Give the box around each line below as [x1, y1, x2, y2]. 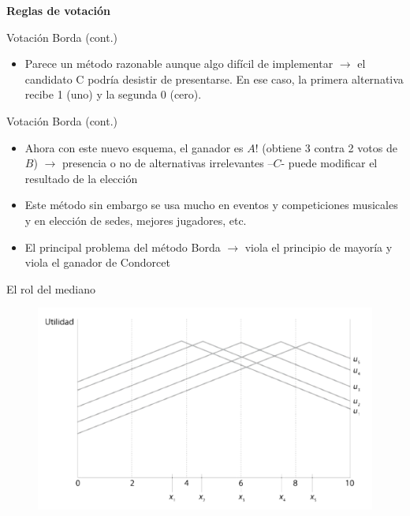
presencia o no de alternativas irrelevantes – [61, 155, 274, 171]
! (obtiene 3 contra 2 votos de [255, 139, 397, 155]
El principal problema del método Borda [24, 238, 221, 255]
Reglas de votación [6, 2, 111, 18]
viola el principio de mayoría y [244, 238, 393, 255]
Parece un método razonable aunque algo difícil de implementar [24, 55, 334, 72]
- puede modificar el [281, 155, 378, 171]
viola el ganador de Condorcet [24, 254, 170, 271]
